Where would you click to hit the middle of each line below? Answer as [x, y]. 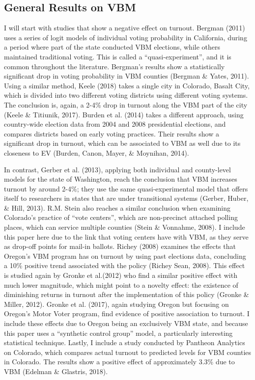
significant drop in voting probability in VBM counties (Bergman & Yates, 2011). [127, 76]
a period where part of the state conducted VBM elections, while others [112, 47]
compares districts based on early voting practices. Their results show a [112, 133]
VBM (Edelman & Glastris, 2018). [56, 371]
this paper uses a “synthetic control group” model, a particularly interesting [118, 333]
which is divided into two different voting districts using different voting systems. [126, 95]
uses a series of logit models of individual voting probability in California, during [126, 37]
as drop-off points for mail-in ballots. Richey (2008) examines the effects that [120, 246]
